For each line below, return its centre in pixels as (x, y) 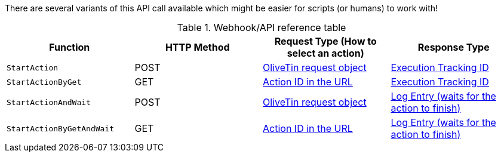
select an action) (325, 53)
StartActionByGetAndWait (61, 128)
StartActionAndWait (49, 102)
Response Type (454, 47)
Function (70, 47)
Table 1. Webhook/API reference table (262, 27)
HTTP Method (197, 47)
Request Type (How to (325, 41)
